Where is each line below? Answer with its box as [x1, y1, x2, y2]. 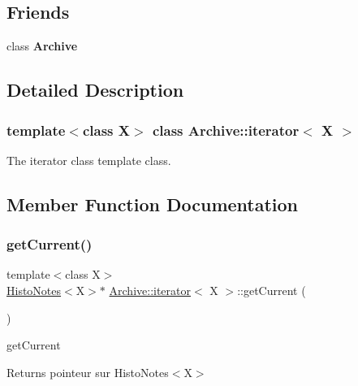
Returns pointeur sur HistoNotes [6, 363, 169, 380]
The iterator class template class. [6, 151, 171, 168]
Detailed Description [6, 77, 184, 102]
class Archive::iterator [152, 119, 300, 140]
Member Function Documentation [6, 191, 299, 216]
